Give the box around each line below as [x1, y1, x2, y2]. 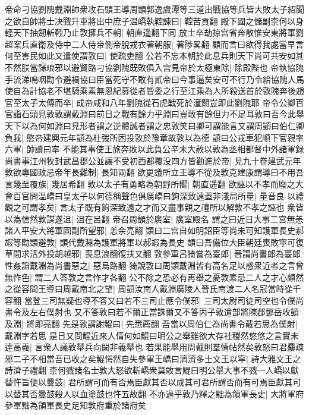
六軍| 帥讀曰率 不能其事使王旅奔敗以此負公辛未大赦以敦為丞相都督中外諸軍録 [5, 143, 304, 155]
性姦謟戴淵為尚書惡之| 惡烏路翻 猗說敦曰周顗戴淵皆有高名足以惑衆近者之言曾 [5, 259, 304, 272]
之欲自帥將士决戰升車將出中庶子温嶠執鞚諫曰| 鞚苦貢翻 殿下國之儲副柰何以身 [5, 14, 304, 27]
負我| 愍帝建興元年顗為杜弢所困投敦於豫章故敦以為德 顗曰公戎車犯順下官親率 [5, 131, 304, 143]
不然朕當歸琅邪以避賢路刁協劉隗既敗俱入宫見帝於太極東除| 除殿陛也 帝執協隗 [5, 61, 304, 73]
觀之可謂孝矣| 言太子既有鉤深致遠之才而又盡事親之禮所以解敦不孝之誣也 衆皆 [5, 201, 304, 213]
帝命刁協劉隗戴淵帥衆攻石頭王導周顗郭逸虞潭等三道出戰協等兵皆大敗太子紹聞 [5, 3, 304, 15]
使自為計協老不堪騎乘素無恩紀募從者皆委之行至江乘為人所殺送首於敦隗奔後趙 [5, 84, 304, 97]
